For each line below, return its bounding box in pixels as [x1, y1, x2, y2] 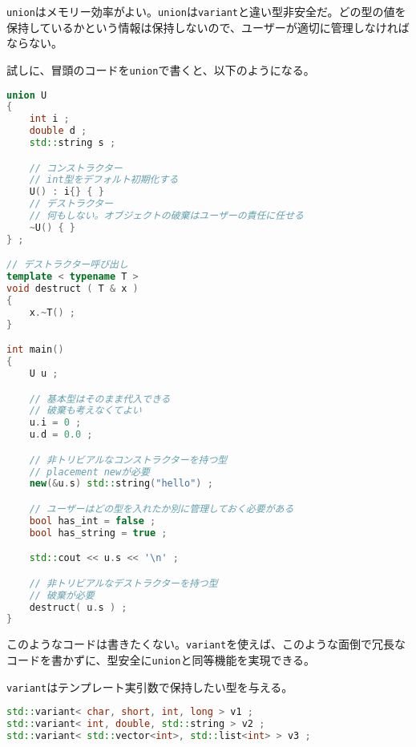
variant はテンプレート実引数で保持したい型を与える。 [6, 678, 293, 695]
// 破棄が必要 [29, 589, 95, 601]
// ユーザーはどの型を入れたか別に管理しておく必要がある [29, 503, 294, 515]
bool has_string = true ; [29, 527, 168, 539]
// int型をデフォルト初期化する [29, 174, 179, 186]
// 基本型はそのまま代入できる [29, 393, 171, 405]
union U [6, 89, 47, 101]
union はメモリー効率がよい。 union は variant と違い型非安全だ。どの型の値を [6, 3, 406, 19]
